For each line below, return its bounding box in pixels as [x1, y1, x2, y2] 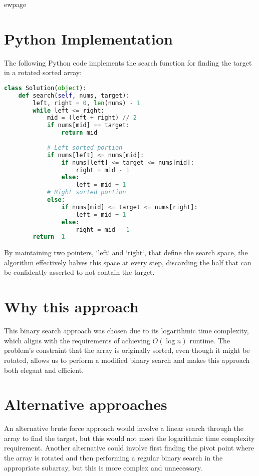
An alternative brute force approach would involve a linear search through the [4, 423, 243, 433]
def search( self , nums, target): [18, 92, 130, 99]
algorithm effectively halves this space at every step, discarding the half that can [4, 257, 251, 267]
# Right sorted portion [47, 189, 126, 196]
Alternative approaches [4, 394, 167, 414]
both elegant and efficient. [4, 364, 84, 375]
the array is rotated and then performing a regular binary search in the [4, 452, 223, 463]
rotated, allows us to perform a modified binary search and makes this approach [4, 354, 250, 365]
